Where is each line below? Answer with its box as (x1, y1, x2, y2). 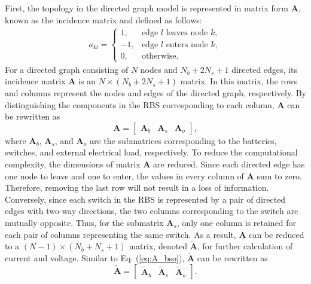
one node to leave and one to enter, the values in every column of (5, 169, 244, 182)
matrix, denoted (129, 240, 188, 252)
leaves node (166, 29, 208, 38)
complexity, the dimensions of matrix (5, 157, 141, 170)
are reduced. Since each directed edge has (153, 157, 305, 170)
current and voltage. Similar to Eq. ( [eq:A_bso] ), (5, 252, 185, 264)
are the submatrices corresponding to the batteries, (89, 134, 277, 146)
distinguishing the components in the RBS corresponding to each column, (5, 98, 275, 111)
